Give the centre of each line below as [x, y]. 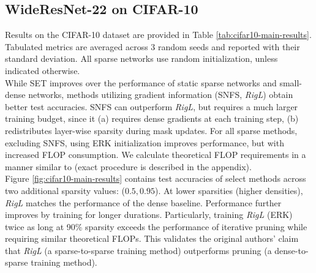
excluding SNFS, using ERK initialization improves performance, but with [145, 142]
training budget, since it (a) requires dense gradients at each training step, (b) [152, 118]
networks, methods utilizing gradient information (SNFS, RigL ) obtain [161, 95]
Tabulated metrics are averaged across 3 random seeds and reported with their [152, 46]
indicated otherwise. [43, 70]
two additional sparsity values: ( [65, 190]
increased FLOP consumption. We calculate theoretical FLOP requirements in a [156, 155]
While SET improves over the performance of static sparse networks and [141, 82]
